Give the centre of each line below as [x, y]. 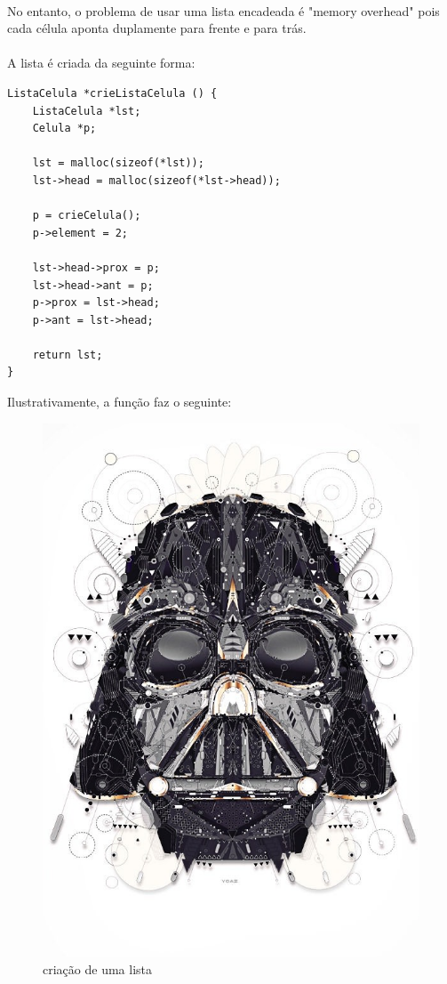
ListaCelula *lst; [87, 111]
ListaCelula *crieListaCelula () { [112, 93]
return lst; [68, 355]
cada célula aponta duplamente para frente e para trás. [157, 28]
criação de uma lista [97, 969]
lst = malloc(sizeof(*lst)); [118, 163]
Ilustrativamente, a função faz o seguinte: [120, 402]
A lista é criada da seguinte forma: [101, 63]
